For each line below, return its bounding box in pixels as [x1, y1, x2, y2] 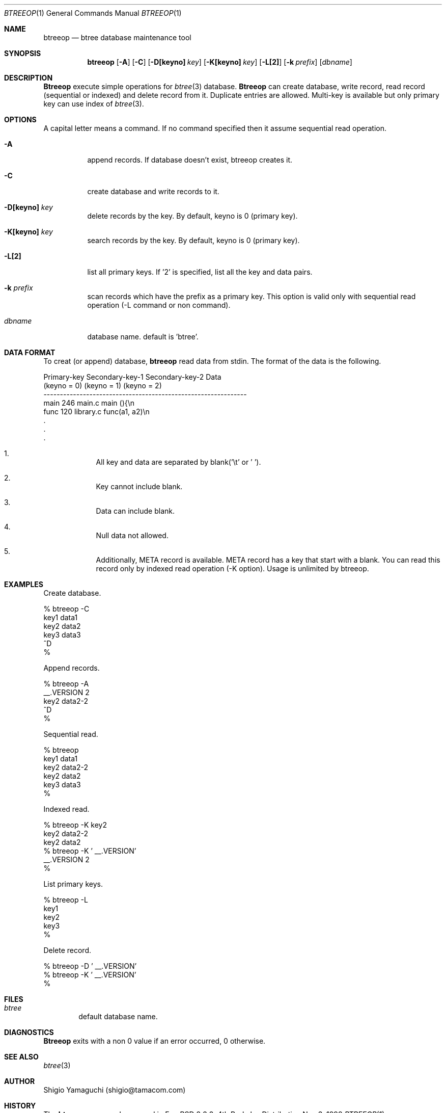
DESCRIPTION [4, 73, 53, 82]
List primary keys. [43, 880, 103, 888]
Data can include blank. [96, 507, 175, 515]
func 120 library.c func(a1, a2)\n [43, 407, 150, 416]
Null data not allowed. [96, 531, 169, 540]
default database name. [78, 1012, 158, 1021]
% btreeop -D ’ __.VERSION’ [43, 962, 137, 970]
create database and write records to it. [87, 187, 219, 196]
